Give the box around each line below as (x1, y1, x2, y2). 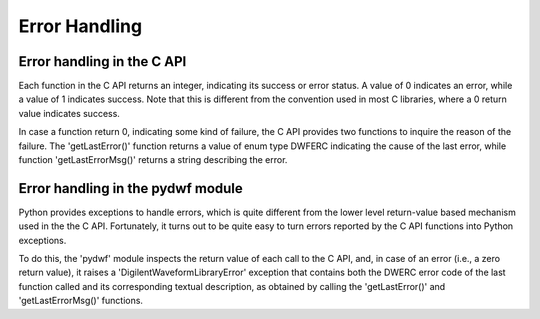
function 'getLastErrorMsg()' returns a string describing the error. (18, 154, 288, 166)
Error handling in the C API (18, 53, 187, 70)
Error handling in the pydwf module (18, 180, 244, 197)
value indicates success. (18, 107, 120, 119)
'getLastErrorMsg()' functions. (18, 295, 144, 307)
